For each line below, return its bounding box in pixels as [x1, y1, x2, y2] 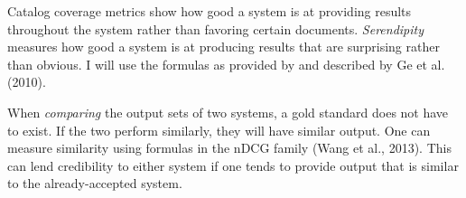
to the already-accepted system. [7, 174, 182, 193]
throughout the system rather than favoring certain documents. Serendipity [7, 19, 424, 38]
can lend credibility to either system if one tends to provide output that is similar [7, 156, 459, 174]
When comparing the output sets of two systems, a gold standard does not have [7, 102, 449, 121]
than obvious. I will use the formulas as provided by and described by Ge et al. [7, 54, 445, 73]
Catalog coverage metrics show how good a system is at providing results [7, 2, 412, 20]
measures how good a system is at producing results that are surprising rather [7, 37, 440, 56]
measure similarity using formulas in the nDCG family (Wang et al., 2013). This [7, 138, 452, 157]
